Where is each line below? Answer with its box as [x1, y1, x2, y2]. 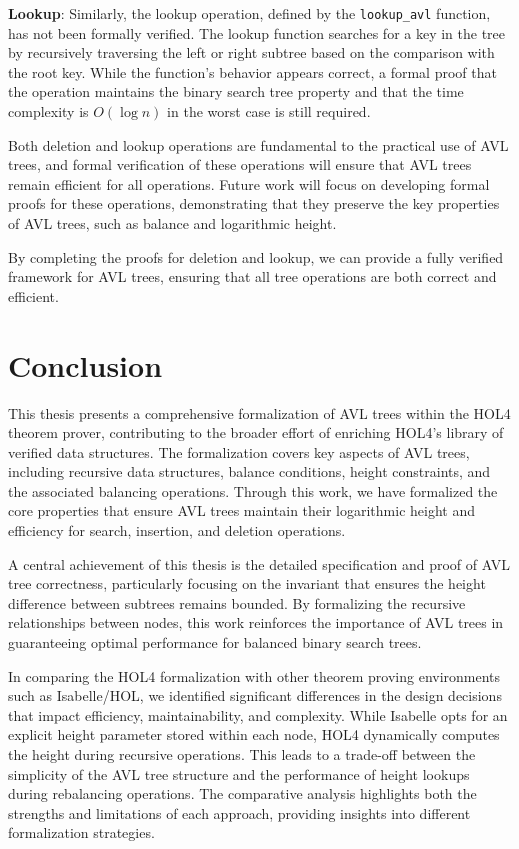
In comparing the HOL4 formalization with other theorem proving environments [8, 665, 501, 686]
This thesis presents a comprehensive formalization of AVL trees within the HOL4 [8, 402, 511, 423]
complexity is [8, 101, 89, 122]
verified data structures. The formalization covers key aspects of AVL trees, [8, 441, 470, 462]
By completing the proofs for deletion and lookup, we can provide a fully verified [8, 246, 504, 267]
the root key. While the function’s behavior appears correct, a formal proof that [8, 61, 497, 82]
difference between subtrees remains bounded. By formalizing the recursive [8, 592, 466, 613]
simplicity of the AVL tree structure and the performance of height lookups [8, 763, 470, 784]
